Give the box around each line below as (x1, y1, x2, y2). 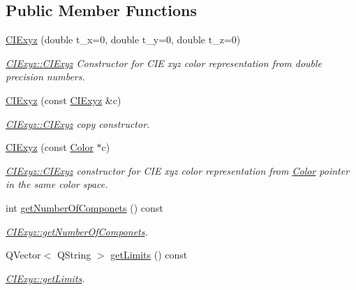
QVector (6, 247, 41, 262)
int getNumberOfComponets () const (6, 200, 163, 215)
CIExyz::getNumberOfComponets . (6, 224, 148, 238)
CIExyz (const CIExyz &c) (6, 92, 121, 107)
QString (57, 247, 91, 262)
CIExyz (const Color (6, 140, 94, 154)
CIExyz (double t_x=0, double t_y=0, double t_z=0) (6, 32, 241, 47)
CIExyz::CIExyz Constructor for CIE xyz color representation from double (6, 55, 322, 70)
